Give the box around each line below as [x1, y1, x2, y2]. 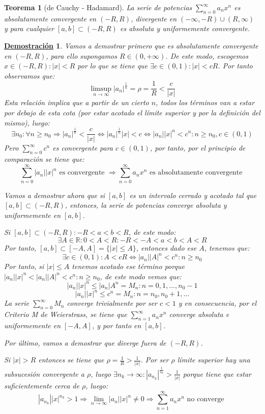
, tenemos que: [204, 242, 250, 253]
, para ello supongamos [46, 50, 117, 61]
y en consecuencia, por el [178, 298, 257, 308]
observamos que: [4, 70, 55, 81]
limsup [91, 85, 112, 92]
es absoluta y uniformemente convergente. [120, 23, 250, 34]
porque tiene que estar [183, 368, 251, 379]
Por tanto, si [4, 261, 44, 272]
